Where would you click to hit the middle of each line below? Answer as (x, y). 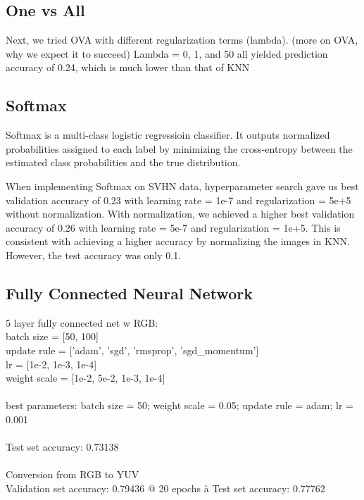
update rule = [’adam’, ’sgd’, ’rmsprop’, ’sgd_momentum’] (132, 350)
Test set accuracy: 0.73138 (62, 447)
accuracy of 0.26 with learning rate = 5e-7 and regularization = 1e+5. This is (173, 227)
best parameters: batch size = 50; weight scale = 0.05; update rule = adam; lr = (180, 405)
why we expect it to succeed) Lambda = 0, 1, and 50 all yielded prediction (167, 53)
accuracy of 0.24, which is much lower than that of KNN (128, 67)
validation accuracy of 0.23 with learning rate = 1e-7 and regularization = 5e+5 (178, 200)
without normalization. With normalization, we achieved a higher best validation (180, 214)
